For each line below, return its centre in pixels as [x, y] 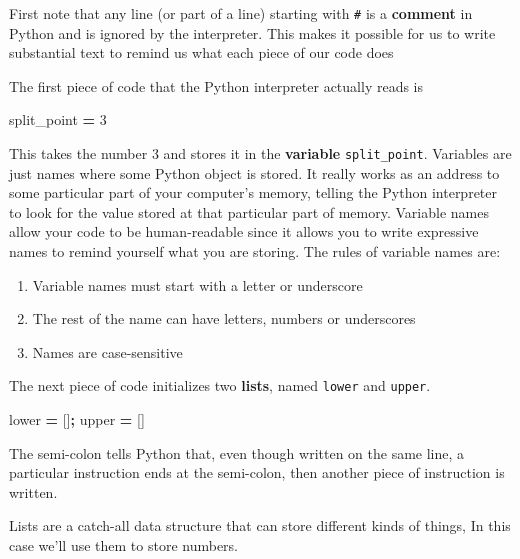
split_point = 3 [58, 119]
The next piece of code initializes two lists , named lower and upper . [220, 385]
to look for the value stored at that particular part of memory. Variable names [249, 211]
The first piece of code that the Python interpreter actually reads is [216, 85]
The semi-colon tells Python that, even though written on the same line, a [237, 452]
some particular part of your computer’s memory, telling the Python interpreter [253, 192]
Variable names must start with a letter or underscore [197, 284]
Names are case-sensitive [107, 351]
